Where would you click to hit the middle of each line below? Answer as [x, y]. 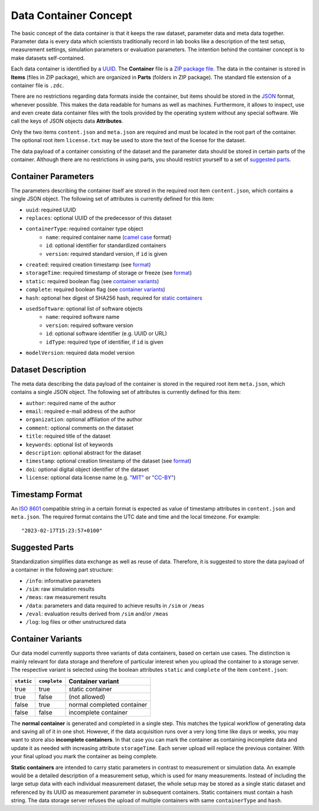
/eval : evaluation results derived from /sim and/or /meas [97, 614]
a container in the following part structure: [62, 570]
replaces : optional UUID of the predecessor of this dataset [99, 218]
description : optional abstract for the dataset [83, 453]
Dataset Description [48, 369]
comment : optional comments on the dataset [80, 428]
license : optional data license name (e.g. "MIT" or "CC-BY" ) [101, 477]
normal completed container [108, 704]
